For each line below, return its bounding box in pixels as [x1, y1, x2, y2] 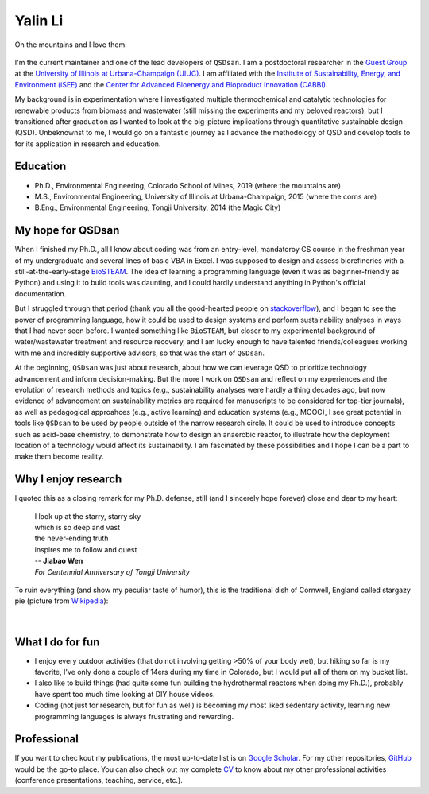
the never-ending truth [34, 533, 109, 544]
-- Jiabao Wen [34, 556, 83, 566]
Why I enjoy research [14, 473, 122, 486]
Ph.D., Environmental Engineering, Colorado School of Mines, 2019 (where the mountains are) [34, 180, 342, 190]
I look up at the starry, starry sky [34, 511, 141, 521]
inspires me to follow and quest [34, 544, 137, 554]
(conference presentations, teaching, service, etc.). [14, 776, 183, 785]
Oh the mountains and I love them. [14, 40, 127, 49]
